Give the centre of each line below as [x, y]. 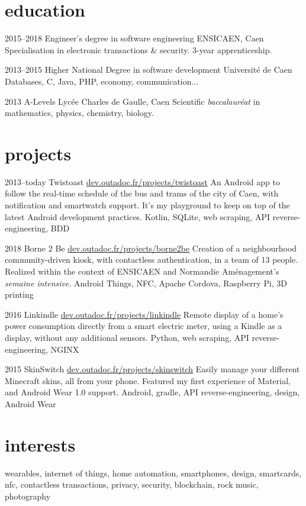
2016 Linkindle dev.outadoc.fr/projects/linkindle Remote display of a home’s [144, 314]
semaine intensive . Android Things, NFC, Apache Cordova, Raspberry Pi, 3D [146, 283]
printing [19, 294]
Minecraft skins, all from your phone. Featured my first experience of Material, [148, 380]
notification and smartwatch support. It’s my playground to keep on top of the [147, 205]
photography [28, 496]
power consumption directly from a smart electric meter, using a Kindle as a [144, 326]
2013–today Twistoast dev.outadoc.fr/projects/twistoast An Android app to [142, 181]
